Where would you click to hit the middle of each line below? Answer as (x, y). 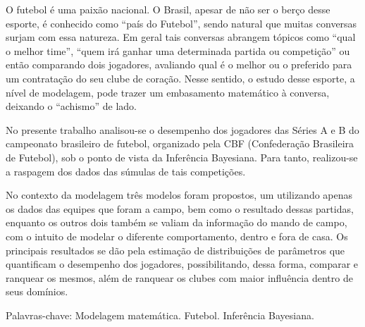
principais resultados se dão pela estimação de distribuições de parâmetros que (175, 250)
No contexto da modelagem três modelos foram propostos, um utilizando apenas (179, 195)
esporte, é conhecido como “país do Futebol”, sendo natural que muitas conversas (181, 23)
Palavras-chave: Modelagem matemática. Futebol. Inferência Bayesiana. (160, 315)
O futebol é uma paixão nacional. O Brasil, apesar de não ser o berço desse (168, 9)
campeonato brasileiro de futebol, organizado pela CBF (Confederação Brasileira (180, 143)
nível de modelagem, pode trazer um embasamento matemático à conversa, (168, 92)
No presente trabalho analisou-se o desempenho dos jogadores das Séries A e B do (182, 129)
